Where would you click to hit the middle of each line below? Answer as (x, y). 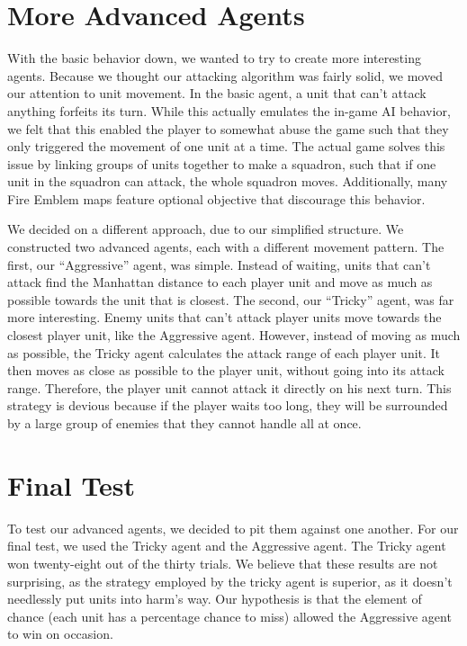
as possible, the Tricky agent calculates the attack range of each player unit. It (224, 352)
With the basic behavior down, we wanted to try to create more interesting (214, 58)
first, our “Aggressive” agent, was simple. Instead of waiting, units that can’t (219, 264)
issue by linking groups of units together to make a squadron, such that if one (222, 163)
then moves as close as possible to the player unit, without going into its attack (226, 370)
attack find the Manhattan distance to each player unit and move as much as (220, 282)
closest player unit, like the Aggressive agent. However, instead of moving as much (234, 335)
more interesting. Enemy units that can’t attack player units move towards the (225, 317)
